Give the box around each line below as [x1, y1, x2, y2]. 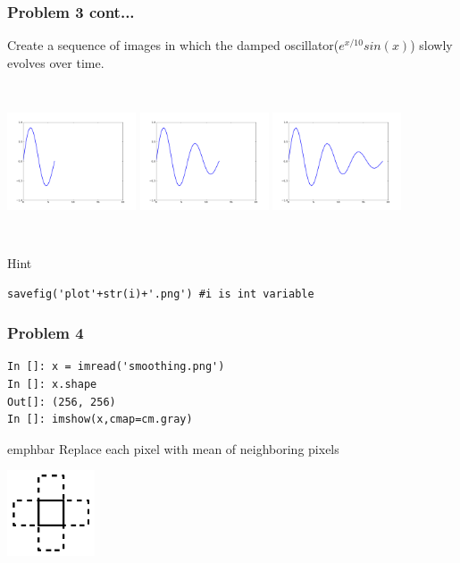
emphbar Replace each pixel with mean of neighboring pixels [7, 439, 339, 458]
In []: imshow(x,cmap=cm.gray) [7, 413, 193, 426]
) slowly [410, 36, 453, 55]
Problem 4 [7, 322, 84, 344]
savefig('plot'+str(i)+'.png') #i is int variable [7, 287, 314, 300]
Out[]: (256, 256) [7, 395, 116, 408]
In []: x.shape [7, 378, 97, 391]
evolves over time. [7, 53, 105, 71]
